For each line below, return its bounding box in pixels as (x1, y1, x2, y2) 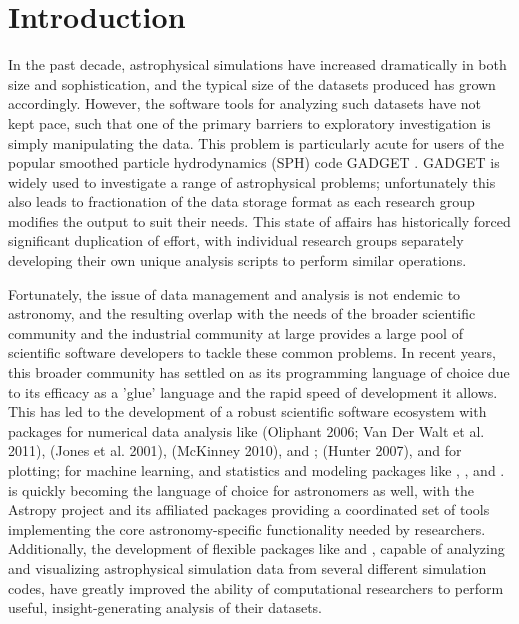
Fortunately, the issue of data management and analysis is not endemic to (8, 283, 461, 304)
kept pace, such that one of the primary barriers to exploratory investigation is (8, 112, 491, 133)
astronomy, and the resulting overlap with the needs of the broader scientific (8, 303, 476, 324)
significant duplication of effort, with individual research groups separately (8, 230, 464, 251)
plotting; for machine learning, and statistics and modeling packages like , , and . (8, 460, 505, 480)
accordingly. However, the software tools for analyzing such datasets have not (8, 93, 482, 114)
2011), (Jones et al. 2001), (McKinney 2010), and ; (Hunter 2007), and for (8, 440, 462, 461)
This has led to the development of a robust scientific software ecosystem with (8, 401, 487, 422)
